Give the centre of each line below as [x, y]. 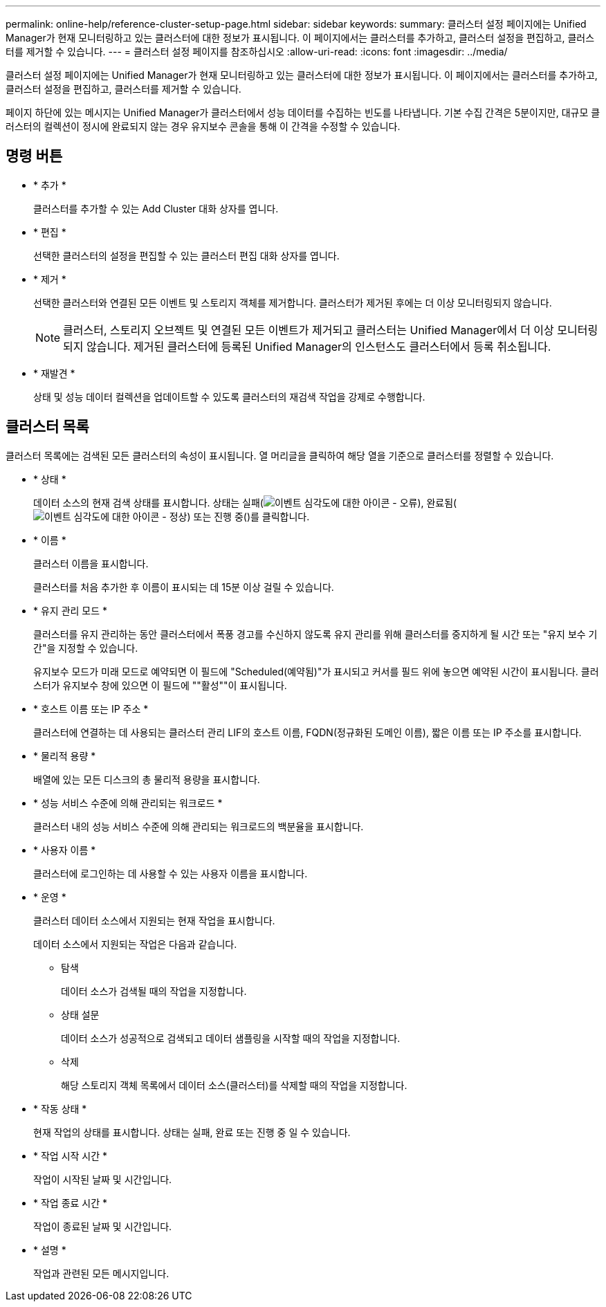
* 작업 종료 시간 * [71, 1203]
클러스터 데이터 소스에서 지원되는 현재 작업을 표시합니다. [154, 920]
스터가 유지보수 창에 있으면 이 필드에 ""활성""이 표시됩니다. [160, 685]
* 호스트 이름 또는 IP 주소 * [91, 709]
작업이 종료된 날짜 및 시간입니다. [103, 1226]
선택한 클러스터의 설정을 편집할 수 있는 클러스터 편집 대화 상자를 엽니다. [186, 255]
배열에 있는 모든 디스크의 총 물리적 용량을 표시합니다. [147, 779]
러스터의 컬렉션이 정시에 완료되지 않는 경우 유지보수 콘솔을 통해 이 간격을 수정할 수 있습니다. [203, 126]
